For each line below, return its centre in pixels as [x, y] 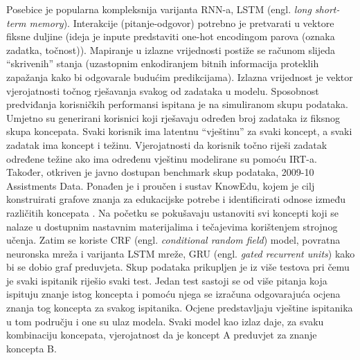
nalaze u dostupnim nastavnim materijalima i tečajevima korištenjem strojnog [172, 226]
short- [327, 9]
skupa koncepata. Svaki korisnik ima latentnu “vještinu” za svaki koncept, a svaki [179, 131]
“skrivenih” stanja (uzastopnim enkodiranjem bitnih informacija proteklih [163, 63]
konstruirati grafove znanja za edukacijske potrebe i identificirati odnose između [176, 199]
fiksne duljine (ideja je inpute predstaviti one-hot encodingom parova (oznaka [171, 36]
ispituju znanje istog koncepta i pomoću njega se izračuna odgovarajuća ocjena [173, 294]
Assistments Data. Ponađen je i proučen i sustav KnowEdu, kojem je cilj [161, 185]
